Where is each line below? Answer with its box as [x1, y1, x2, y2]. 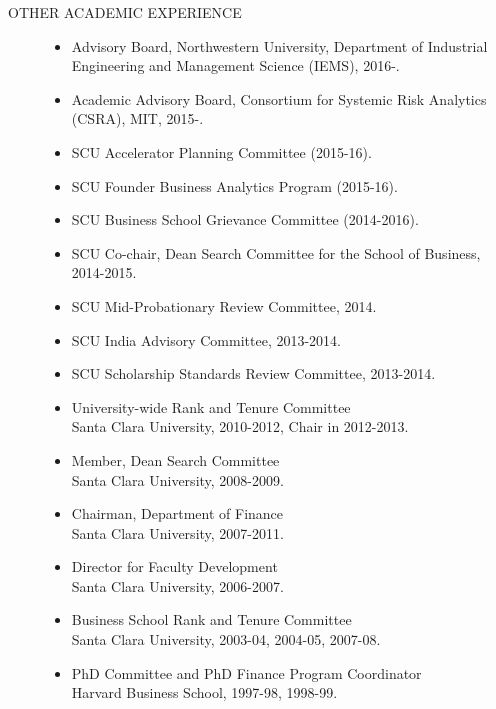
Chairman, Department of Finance [71, 503, 284, 524]
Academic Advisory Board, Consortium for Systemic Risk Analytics [71, 88, 487, 109]
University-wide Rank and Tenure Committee [71, 396, 351, 417]
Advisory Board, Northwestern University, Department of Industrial [71, 35, 488, 56]
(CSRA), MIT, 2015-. [71, 108, 204, 129]
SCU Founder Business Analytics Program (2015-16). [71, 175, 398, 196]
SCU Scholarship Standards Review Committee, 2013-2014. [71, 363, 436, 384]
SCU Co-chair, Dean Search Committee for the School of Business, [71, 242, 481, 263]
